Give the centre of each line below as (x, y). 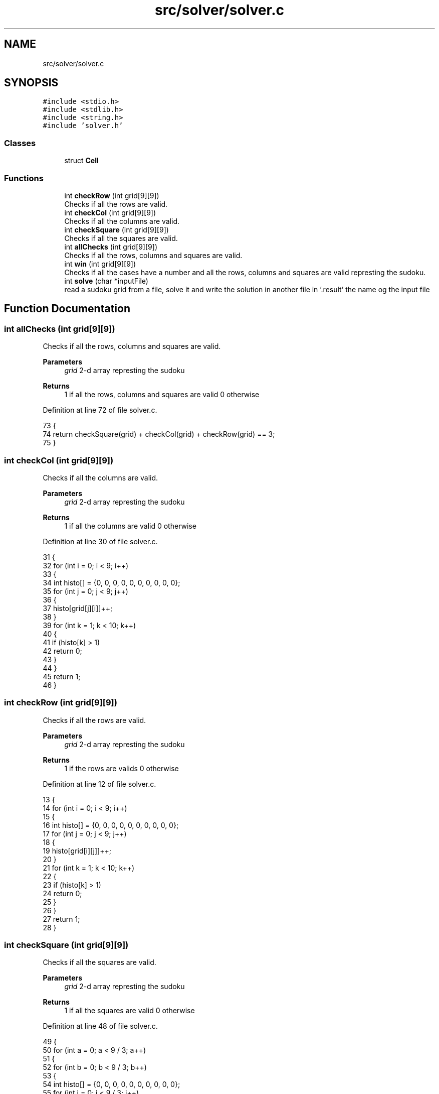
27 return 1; (61, 919)
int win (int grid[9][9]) (100, 264)
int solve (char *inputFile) (106, 281)
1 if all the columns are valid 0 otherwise (130, 526)
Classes (20, 143)
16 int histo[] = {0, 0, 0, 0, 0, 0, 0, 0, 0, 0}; (111, 825)
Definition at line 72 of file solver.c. (100, 410)
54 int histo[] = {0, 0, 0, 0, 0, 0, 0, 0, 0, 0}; (112, 1084)
